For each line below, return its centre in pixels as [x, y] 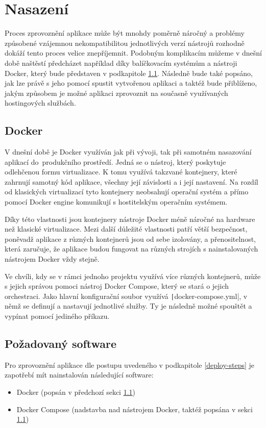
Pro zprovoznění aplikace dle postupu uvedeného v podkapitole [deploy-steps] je [130, 364]
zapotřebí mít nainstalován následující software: [79, 375]
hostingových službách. [40, 103]
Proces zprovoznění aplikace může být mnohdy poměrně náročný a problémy [125, 33]
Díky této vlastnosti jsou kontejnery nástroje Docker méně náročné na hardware [130, 219]
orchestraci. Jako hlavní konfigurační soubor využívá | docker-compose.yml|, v [126, 296]
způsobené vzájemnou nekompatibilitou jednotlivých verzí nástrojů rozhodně [125, 43]
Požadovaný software [61, 344]
